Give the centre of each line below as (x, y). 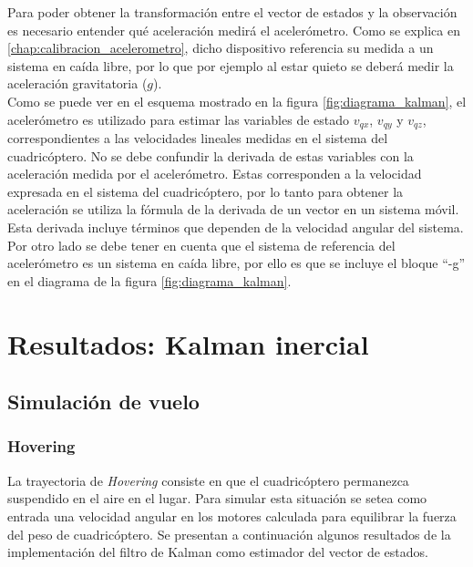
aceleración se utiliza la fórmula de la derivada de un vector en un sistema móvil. (233, 209)
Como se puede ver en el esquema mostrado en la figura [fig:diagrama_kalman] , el (237, 101)
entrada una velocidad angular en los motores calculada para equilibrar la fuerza (232, 515)
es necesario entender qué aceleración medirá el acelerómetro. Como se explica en (234, 30)
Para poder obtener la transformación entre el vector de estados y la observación (232, 12)
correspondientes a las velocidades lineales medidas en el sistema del (198, 138)
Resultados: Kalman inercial (188, 343)
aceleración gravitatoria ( (77, 83)
